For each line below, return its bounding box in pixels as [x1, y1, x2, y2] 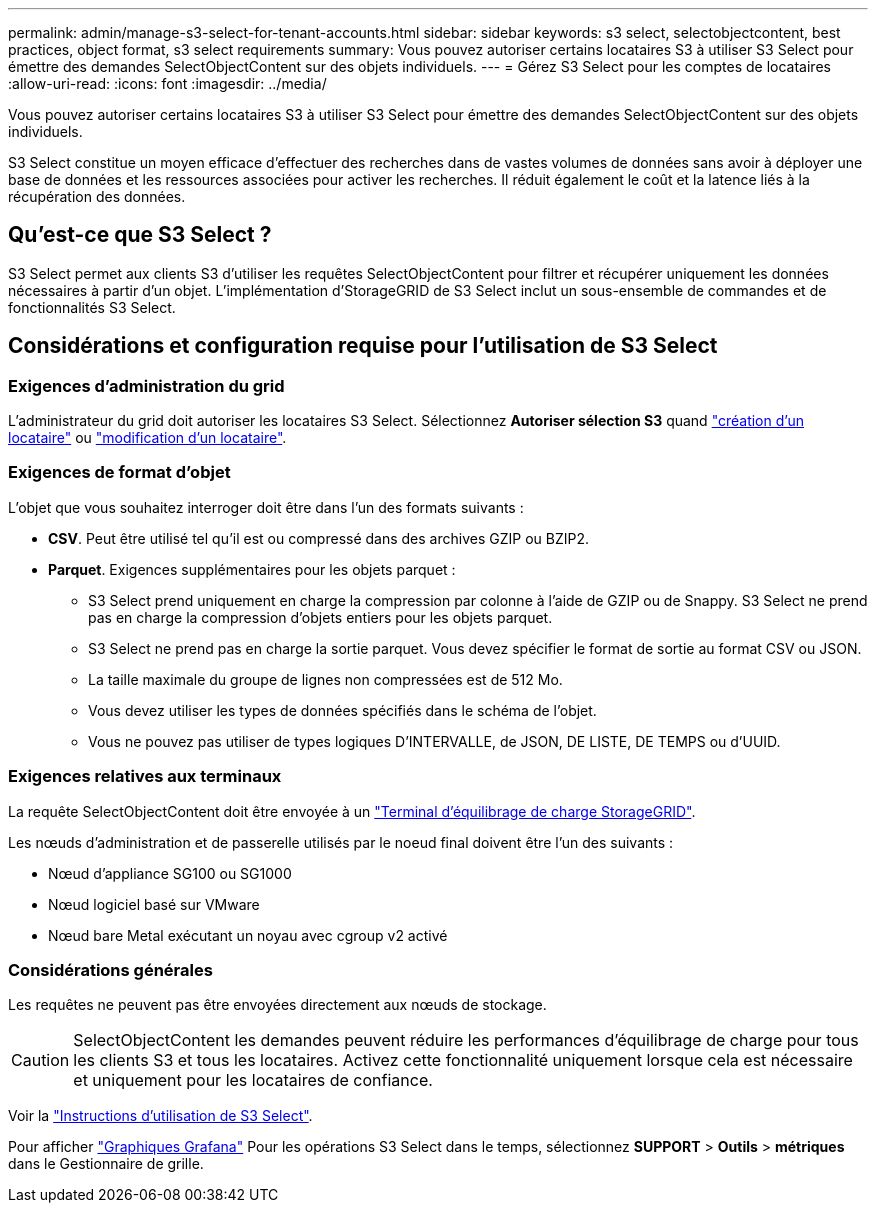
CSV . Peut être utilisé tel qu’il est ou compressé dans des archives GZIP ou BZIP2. [48, 529, 589, 547]
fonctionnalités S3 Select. [8, 298, 176, 316]
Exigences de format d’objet [8, 462, 231, 483]
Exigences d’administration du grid [8, 375, 285, 396]
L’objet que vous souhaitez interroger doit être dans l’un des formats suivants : [8, 498, 524, 516]
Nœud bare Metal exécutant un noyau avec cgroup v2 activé [48, 926, 448, 944]
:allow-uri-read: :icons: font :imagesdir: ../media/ [8, 75, 327, 92]
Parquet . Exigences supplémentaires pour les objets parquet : [48, 560, 456, 578]
